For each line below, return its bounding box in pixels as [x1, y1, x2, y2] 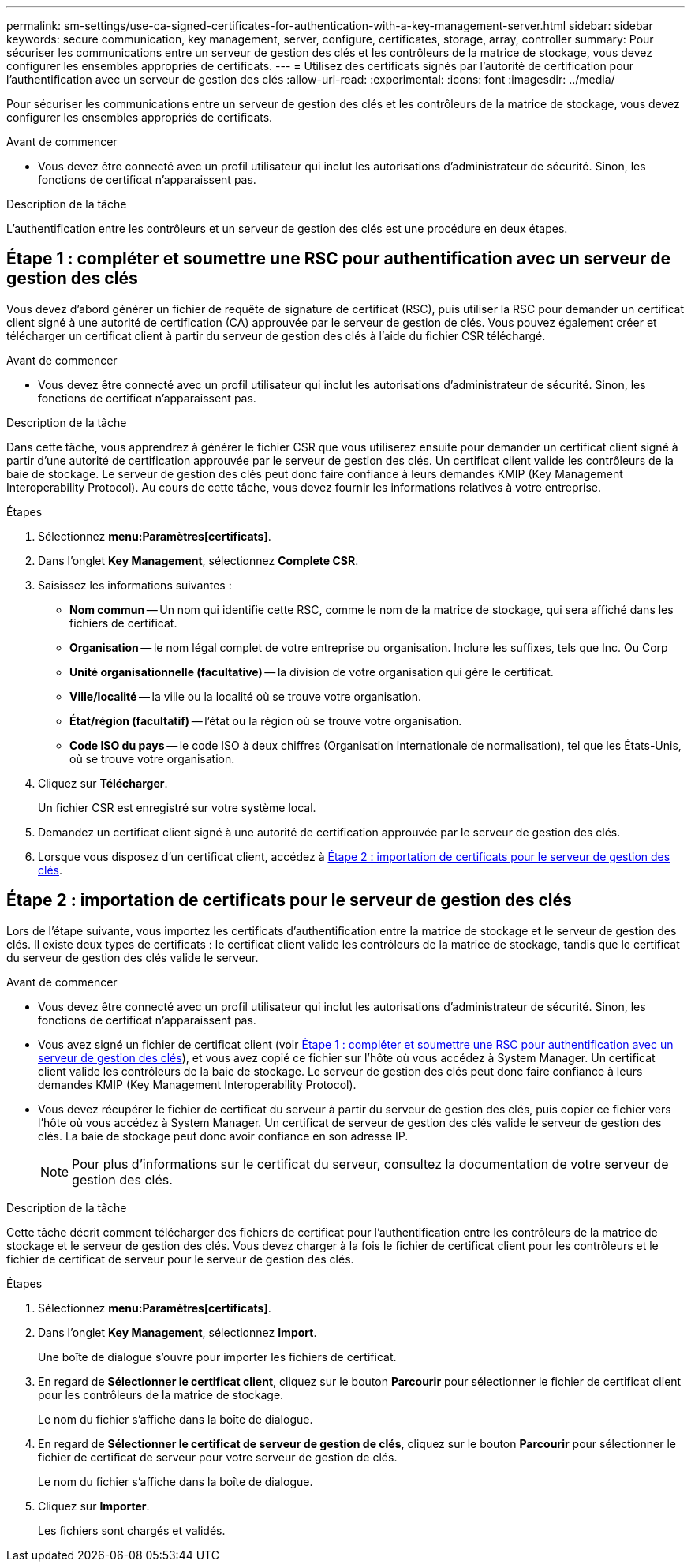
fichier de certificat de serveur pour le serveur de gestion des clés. [6, 1252, 354, 1266]
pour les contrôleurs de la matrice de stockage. [38, 1387, 284, 1401]
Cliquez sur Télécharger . [38, 776, 168, 790]
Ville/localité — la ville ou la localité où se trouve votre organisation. [69, 689, 421, 703]
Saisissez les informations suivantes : [38, 578, 232, 592]
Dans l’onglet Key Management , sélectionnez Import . [38, 1325, 317, 1339]
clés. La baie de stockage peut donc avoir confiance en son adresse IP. [38, 1128, 409, 1143]
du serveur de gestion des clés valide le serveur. [6, 950, 259, 964]
